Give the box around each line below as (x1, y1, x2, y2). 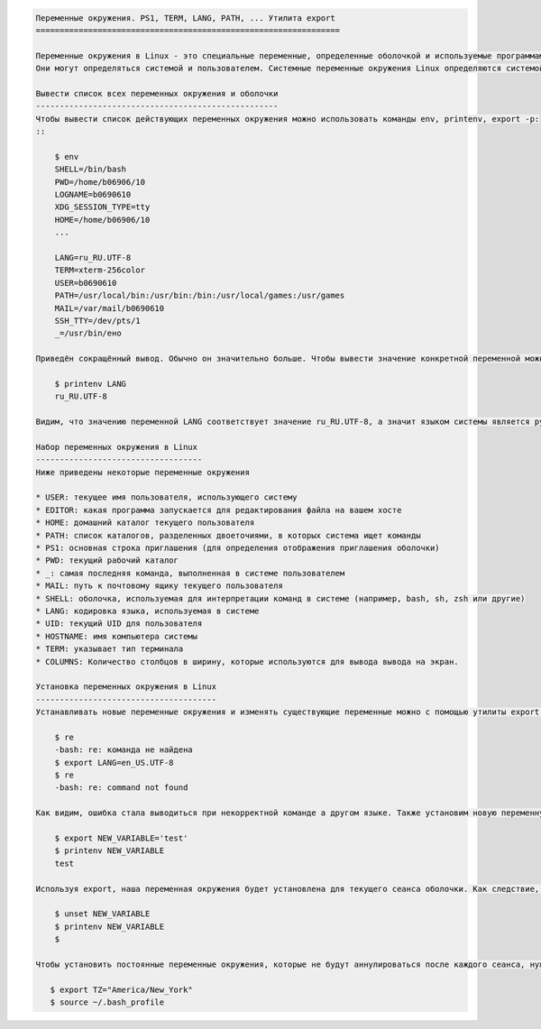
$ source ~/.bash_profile (50, 997, 165, 1007)
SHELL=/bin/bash (54, 164, 126, 175)
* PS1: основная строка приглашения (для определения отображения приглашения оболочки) (35, 543, 441, 553)
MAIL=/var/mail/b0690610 (54, 303, 165, 313)
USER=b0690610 (54, 278, 117, 288)
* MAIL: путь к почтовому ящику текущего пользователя (35, 581, 283, 591)
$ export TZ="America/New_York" (50, 984, 193, 995)
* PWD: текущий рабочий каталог (35, 556, 179, 565)
